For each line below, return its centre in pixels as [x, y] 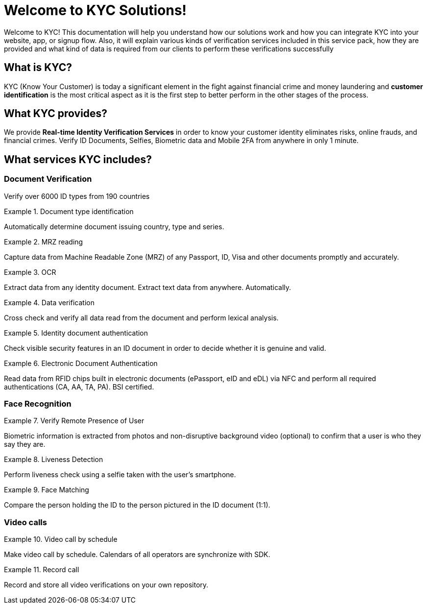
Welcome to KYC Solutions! [95, 10]
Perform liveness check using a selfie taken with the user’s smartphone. [120, 475]
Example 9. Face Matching [47, 490]
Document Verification [48, 179]
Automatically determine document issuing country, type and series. [114, 226]
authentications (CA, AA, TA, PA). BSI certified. [79, 387]
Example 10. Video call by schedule [61, 539]
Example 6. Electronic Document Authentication [81, 363]
